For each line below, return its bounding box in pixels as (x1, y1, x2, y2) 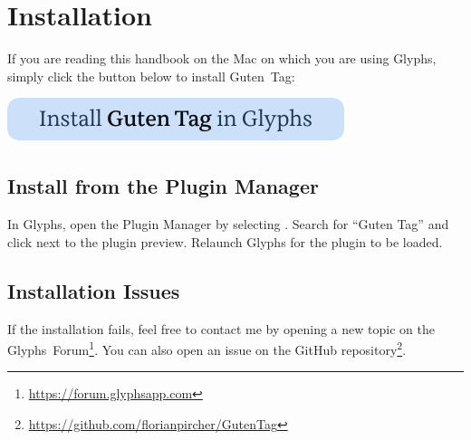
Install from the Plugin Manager (7, 172, 319, 200)
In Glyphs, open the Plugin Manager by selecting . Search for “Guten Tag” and (7, 215, 449, 234)
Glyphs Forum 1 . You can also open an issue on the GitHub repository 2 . (7, 338, 407, 359)
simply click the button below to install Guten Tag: (7, 66, 295, 85)
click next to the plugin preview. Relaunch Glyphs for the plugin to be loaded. (7, 232, 443, 251)
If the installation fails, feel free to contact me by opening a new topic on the (7, 319, 435, 338)
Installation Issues (7, 276, 180, 304)
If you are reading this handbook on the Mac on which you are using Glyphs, (7, 49, 437, 68)
